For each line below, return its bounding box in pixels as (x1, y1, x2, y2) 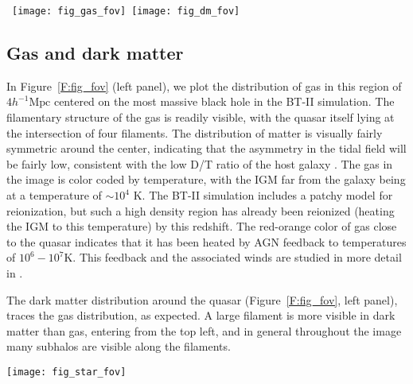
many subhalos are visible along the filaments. (6, 338, 231, 355)
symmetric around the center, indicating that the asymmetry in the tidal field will (6, 140, 407, 157)
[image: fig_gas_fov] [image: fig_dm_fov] (12, 6, 240, 17)
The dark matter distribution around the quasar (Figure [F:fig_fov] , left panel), (6, 291, 398, 308)
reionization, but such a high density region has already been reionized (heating (6, 202, 395, 219)
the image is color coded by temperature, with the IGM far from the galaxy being (6, 171, 406, 188)
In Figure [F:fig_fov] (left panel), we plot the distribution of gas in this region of (6, 77, 402, 94)
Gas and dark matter (6, 41, 184, 65)
